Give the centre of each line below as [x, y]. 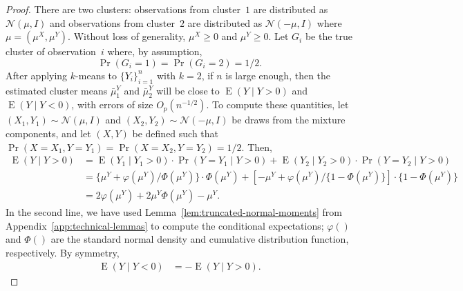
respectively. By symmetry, [63, 253]
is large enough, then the [278, 75]
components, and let [48, 133]
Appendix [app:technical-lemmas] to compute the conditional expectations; [165, 225]
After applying [37, 75]
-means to [96, 75]
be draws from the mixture [289, 120]
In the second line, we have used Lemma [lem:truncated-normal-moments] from [174, 212]
